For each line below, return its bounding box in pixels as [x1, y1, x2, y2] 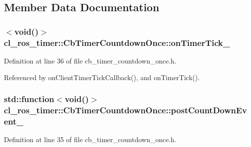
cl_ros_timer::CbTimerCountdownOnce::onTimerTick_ [4, 36, 230, 48]
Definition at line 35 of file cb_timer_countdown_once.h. [4, 134, 176, 145]
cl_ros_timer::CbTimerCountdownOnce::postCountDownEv [4, 104, 247, 116]
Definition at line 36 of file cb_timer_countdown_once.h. [4, 55, 176, 65]
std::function [4, 93, 55, 105]
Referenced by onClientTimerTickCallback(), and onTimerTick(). [4, 72, 200, 82]
